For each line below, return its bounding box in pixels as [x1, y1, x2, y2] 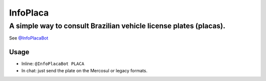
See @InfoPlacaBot [9, 35, 49, 41]
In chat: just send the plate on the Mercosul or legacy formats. [21, 67, 148, 73]
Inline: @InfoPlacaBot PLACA [21, 61, 85, 67]
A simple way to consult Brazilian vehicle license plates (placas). [9, 21, 226, 30]
